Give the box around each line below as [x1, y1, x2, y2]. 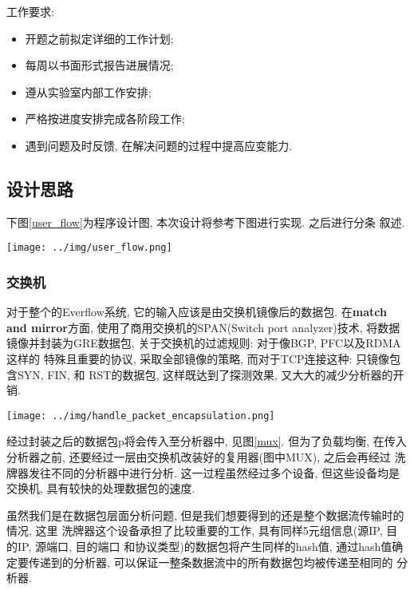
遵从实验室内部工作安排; [25, 83, 152, 100]
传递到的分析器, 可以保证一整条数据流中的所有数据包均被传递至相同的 [28, 553, 393, 570]
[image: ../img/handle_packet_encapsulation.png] [6, 410, 275, 422]
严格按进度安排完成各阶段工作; [25, 110, 185, 127]
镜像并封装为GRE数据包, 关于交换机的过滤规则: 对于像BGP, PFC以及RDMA [6, 335, 401, 351]
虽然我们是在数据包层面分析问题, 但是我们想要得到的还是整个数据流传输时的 [6, 506, 404, 523]
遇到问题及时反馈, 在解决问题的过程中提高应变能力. [25, 137, 293, 153]
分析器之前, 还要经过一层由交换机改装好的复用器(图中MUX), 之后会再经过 [6, 449, 391, 465]
